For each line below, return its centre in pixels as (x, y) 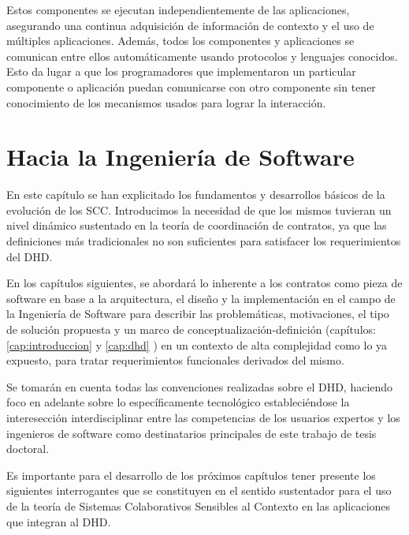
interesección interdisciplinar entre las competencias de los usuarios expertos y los (203, 417)
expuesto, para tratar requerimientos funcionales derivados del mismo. (175, 360)
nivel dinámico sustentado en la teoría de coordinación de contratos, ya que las (197, 225)
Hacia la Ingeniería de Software (180, 157)
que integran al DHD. (59, 521)
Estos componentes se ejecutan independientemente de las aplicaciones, (178, 9)
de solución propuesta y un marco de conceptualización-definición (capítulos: (191, 329)
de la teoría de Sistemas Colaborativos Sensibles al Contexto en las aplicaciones (199, 505)
